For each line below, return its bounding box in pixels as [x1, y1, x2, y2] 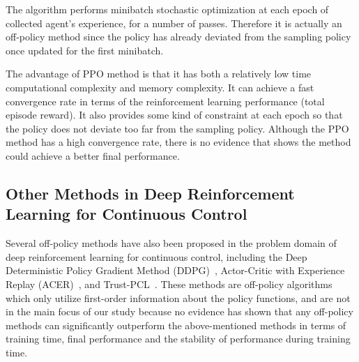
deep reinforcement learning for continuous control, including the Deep [6, 249, 307, 264]
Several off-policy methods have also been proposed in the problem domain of [6, 236, 337, 250]
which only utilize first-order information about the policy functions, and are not [6, 290, 351, 305]
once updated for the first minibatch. [6, 43, 164, 57]
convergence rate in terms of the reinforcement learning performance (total [6, 93, 325, 108]
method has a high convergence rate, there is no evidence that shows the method [6, 135, 351, 149]
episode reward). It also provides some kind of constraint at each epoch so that [6, 107, 343, 122]
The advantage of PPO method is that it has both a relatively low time [6, 66, 312, 81]
